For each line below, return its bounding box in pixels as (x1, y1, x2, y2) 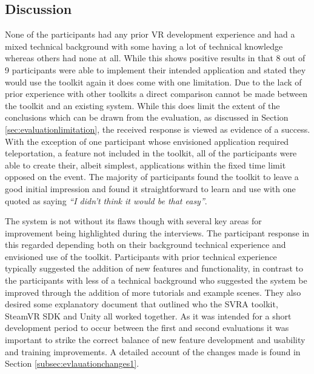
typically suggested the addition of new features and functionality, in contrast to (5, 262, 303, 275)
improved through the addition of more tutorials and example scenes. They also (5, 286, 301, 298)
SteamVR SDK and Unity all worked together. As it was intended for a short (5, 309, 292, 322)
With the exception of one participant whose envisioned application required (5, 135, 289, 147)
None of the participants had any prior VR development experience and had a (5, 28, 295, 41)
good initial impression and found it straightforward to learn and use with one (5, 182, 296, 195)
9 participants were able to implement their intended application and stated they (5, 63, 306, 76)
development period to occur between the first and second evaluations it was (5, 321, 289, 334)
